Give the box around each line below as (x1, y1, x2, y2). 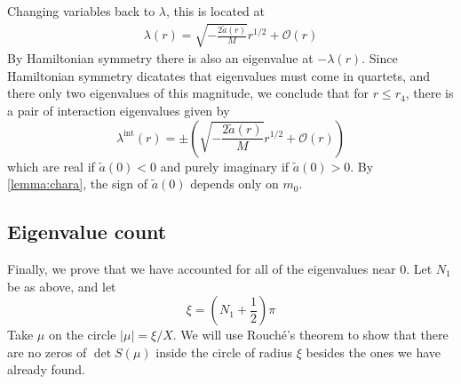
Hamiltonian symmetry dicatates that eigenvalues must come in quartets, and (7, 66, 431, 84)
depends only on (190, 174, 279, 193)
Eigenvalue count (7, 218, 167, 245)
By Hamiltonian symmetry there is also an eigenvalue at (7, 49, 314, 68)
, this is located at (166, 2, 265, 20)
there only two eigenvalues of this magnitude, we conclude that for (7, 84, 369, 102)
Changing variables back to (7, 2, 155, 20)
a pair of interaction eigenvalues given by (7, 100, 230, 119)
